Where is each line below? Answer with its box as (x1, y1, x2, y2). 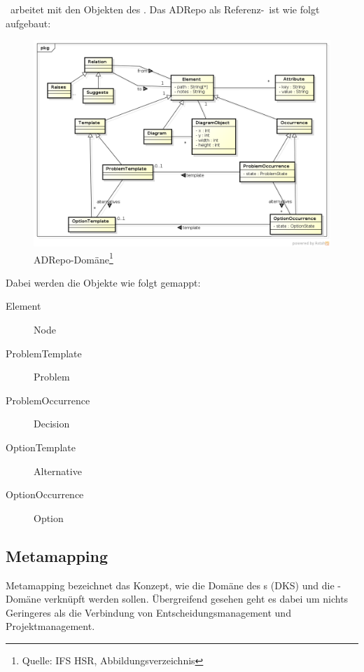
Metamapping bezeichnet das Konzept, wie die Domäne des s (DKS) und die (6, 577, 335, 592)
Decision (34, 416, 70, 431)
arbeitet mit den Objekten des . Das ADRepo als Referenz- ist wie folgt (10, 2, 320, 16)
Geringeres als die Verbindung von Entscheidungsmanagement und (6, 605, 291, 619)
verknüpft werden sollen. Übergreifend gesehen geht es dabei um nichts (44, 591, 349, 606)
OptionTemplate (6, 440, 76, 454)
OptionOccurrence (6, 487, 84, 502)
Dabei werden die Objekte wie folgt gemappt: (6, 275, 201, 289)
